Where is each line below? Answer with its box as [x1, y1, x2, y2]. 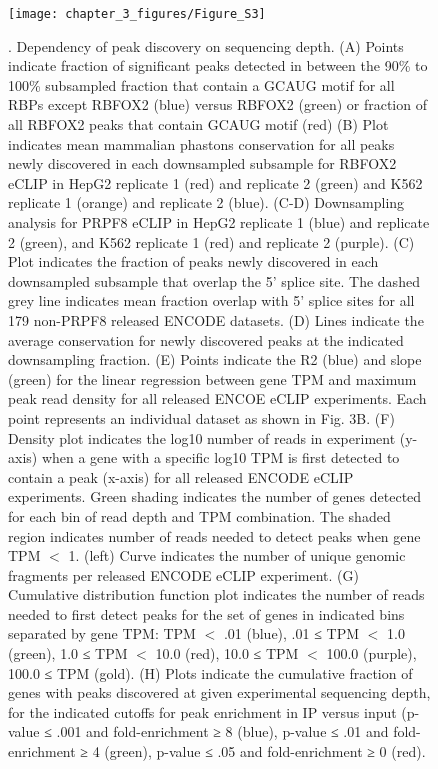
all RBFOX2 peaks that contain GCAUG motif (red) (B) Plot [8, 114, 389, 135]
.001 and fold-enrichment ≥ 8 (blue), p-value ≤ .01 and [56, 721, 389, 742]
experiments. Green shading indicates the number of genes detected [8, 486, 422, 507]
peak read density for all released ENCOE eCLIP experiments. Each [8, 388, 427, 409]
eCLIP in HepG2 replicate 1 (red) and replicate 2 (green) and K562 [8, 172, 423, 193]
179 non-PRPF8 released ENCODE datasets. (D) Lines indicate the [8, 309, 424, 330]
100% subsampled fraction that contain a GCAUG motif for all [8, 74, 395, 95]
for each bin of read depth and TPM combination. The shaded [8, 505, 391, 526]
